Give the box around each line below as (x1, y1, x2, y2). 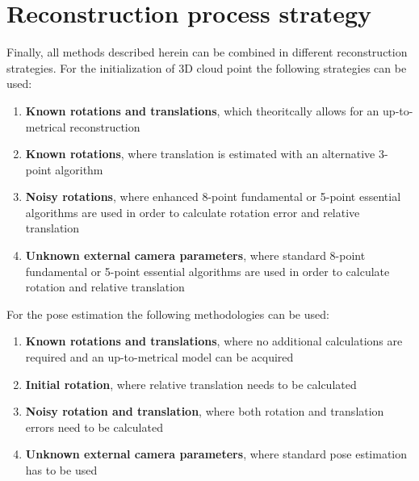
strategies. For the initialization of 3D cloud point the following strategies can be (6, 59, 407, 76)
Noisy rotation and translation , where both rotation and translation (25, 403, 384, 420)
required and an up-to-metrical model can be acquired (25, 349, 294, 366)
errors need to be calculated (25, 418, 163, 435)
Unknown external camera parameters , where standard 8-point (25, 247, 366, 264)
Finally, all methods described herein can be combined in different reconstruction (6, 44, 408, 61)
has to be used (25, 462, 98, 478)
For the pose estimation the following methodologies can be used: (6, 305, 329, 322)
